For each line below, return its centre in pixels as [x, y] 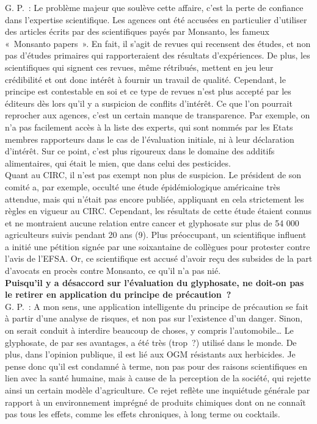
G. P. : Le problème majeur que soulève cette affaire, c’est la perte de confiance [154, 7]
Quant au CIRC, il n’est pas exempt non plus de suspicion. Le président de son [153, 175]
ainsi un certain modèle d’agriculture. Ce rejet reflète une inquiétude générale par [158, 390]
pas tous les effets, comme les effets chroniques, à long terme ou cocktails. [143, 414]
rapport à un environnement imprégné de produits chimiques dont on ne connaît [155, 402]
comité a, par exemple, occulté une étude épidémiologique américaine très [143, 186]
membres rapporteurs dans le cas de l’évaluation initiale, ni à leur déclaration [150, 139]
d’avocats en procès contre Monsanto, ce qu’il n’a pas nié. [113, 271]
